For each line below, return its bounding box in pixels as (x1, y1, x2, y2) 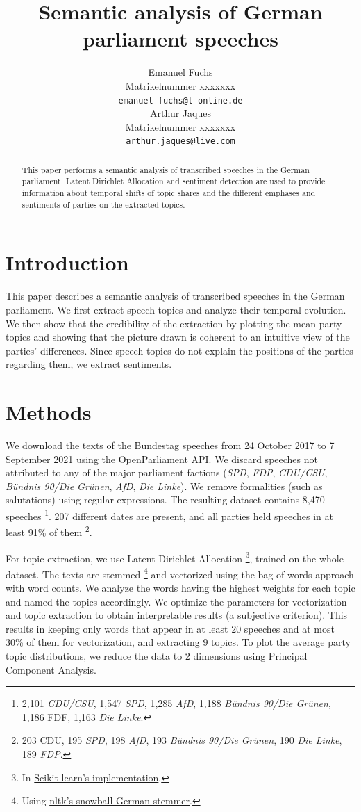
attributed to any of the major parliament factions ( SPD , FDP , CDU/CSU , (6, 465, 328, 480)
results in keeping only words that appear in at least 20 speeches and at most (6, 621, 335, 635)
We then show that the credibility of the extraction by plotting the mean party (6, 316, 342, 330)
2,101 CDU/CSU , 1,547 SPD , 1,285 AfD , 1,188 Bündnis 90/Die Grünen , (22, 696, 331, 710)
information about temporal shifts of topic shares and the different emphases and (22, 187, 316, 199)
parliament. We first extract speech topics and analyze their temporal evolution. (6, 302, 346, 316)
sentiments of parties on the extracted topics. (22, 198, 185, 210)
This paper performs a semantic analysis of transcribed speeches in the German (22, 163, 310, 175)
